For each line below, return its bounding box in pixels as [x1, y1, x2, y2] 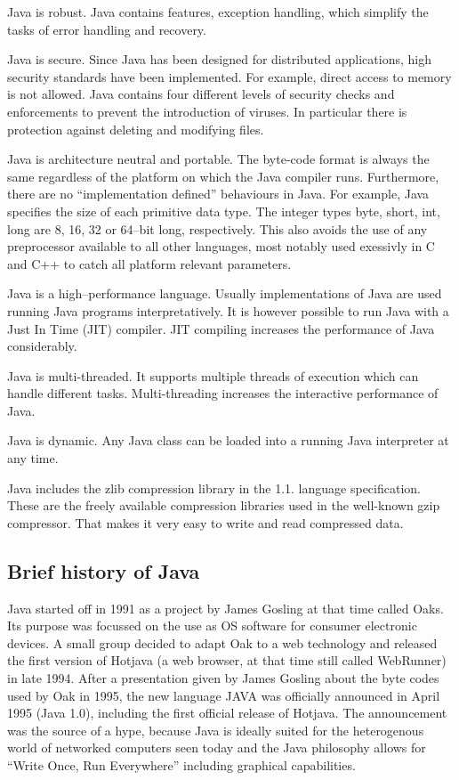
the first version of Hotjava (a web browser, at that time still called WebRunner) [7, 651, 447, 670]
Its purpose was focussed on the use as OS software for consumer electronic [7, 616, 417, 635]
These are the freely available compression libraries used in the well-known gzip [7, 496, 440, 515]
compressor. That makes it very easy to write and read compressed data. [7, 513, 404, 532]
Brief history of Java [7, 557, 200, 584]
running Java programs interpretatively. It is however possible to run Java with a [7, 301, 449, 320]
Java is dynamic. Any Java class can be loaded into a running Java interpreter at [7, 431, 449, 450]
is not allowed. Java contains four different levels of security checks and [7, 85, 395, 103]
